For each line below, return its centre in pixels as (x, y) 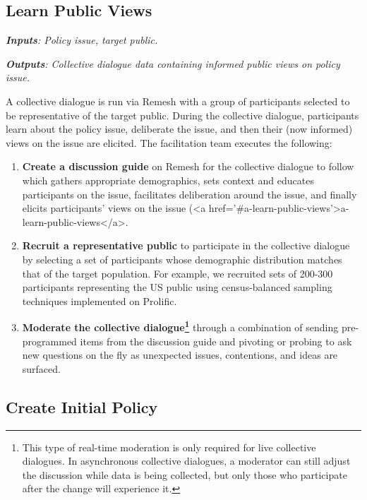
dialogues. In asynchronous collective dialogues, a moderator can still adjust (186, 461)
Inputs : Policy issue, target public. (82, 40)
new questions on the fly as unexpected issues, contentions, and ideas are (180, 355)
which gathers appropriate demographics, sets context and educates (168, 180)
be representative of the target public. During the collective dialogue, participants (182, 115)
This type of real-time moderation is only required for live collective (169, 447)
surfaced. (41, 368)
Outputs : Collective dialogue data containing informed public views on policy (173, 63)
